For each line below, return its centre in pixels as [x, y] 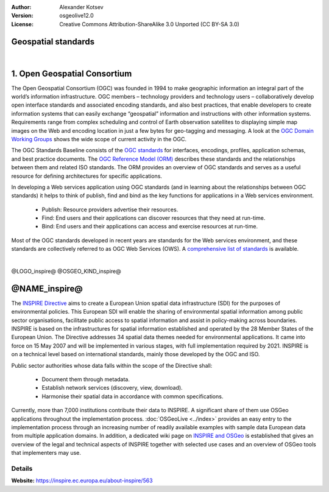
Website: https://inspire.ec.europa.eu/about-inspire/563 [82, 480]
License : [22, 24]
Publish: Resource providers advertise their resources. [110, 209]
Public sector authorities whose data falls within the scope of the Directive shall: [112, 365]
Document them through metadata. [86, 379]
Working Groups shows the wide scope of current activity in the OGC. [99, 139]
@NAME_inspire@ [47, 288]
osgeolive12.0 [76, 16]
